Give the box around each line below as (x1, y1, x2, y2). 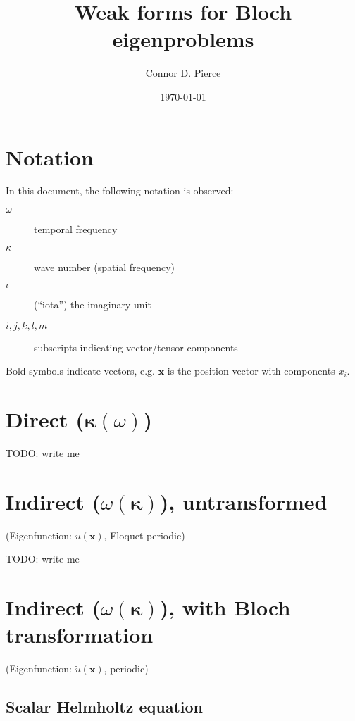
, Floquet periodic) (104, 527, 185, 542)
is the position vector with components (167, 363, 335, 378)
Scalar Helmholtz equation (6, 696, 204, 717)
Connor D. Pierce (145, 65, 221, 80)
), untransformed (159, 487, 328, 515)
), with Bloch (159, 593, 291, 622)
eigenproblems (112, 25, 254, 54)
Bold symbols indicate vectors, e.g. (6, 363, 156, 378)
